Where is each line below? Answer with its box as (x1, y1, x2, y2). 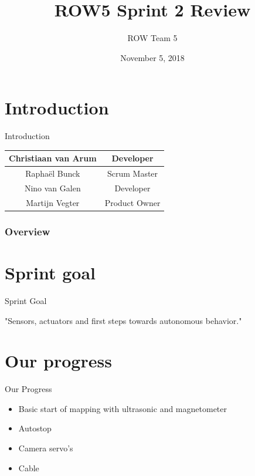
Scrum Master (107, 167, 158, 180)
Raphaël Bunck (25, 167, 80, 180)
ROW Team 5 (127, 32, 178, 44)
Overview (5, 224, 50, 238)
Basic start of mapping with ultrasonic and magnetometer (18, 402, 227, 414)
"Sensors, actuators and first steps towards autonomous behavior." (5, 314, 242, 326)
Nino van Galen (24, 182, 81, 194)
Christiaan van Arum (9, 152, 97, 164)
